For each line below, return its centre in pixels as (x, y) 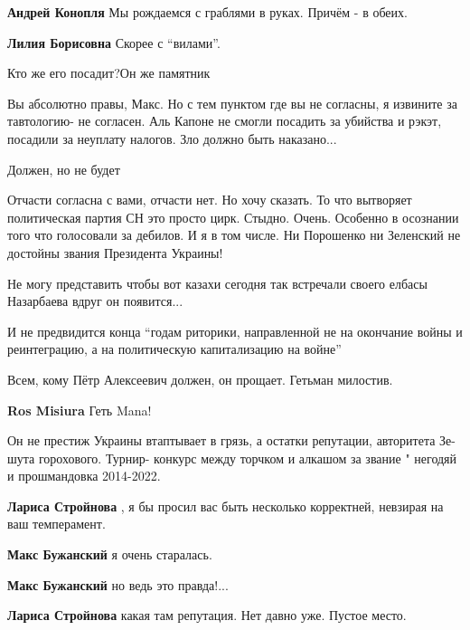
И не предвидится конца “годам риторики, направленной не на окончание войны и (235, 331)
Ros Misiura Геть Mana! (80, 410)
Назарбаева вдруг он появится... (95, 301)
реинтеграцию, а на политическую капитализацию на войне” (174, 349)
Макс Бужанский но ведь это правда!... (118, 584)
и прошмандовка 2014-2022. (84, 476)
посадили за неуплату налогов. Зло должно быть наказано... (172, 138)
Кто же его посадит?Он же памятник (109, 73)
